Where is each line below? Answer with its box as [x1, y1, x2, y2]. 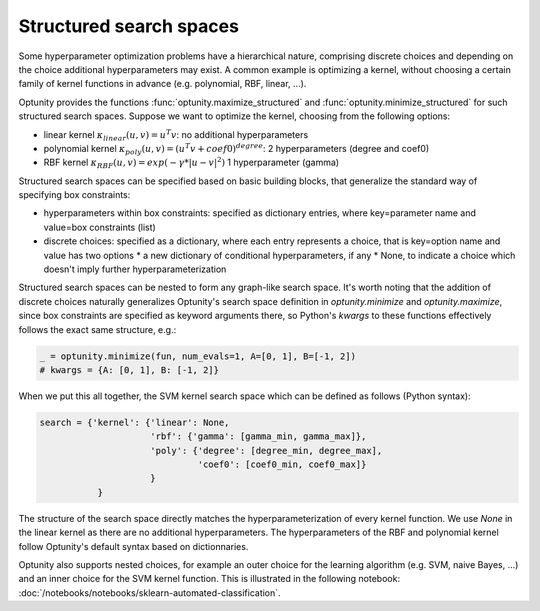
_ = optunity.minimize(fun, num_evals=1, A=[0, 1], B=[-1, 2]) [39, 350, 357, 362]
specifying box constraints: [18, 189, 131, 201]
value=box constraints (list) [43, 221, 157, 233]
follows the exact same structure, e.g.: [18, 323, 177, 335]
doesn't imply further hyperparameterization [43, 263, 227, 275]
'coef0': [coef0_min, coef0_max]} [197, 459, 367, 470]
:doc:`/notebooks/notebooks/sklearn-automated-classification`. [18, 586, 281, 599]
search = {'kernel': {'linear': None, [39, 416, 230, 428]
